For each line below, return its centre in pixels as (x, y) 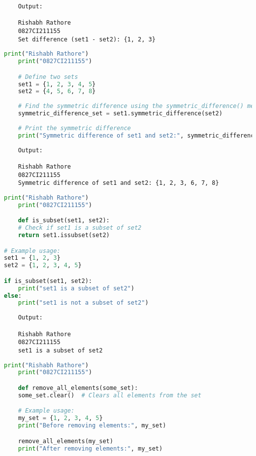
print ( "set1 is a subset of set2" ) (76, 288)
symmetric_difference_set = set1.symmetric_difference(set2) (120, 114)
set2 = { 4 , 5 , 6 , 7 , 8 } (57, 91)
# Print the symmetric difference (74, 128)
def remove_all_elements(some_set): (78, 388)
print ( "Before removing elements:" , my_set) (92, 426)
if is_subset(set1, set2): (48, 281)
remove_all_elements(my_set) (65, 441)
